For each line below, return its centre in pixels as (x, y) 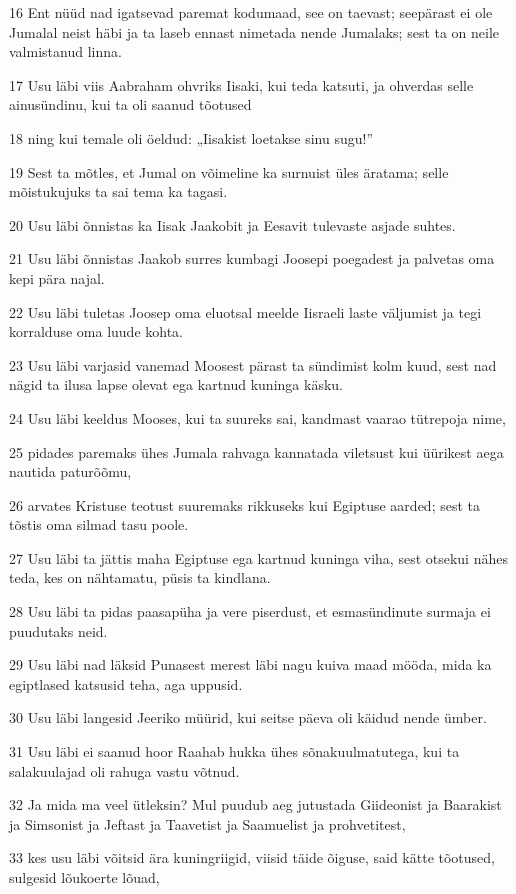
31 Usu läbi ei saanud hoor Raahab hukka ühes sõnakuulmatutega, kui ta (234, 751)
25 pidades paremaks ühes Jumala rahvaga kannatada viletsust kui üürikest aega (256, 451)
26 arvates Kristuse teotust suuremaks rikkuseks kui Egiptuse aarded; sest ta (244, 504)
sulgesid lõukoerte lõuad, (84, 877)
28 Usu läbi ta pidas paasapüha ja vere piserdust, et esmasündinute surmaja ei (250, 611)
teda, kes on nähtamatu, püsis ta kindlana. (140, 577)
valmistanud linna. (65, 51)
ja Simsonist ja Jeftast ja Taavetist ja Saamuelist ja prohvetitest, (207, 823)
